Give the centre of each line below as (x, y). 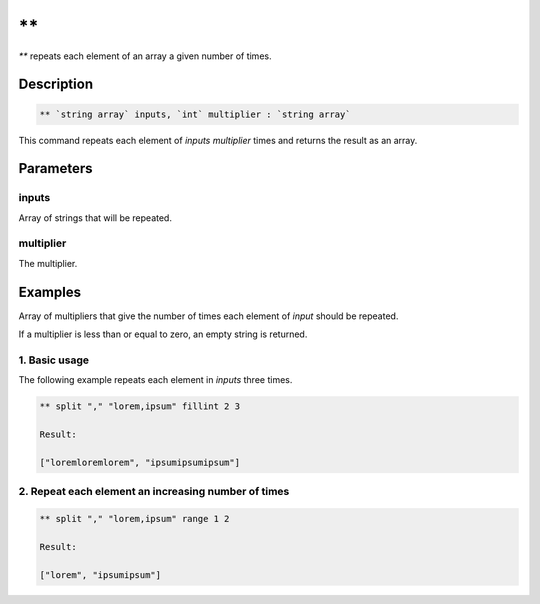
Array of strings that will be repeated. (95, 217)
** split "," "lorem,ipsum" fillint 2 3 (139, 406)
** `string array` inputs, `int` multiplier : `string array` (195, 114)
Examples (50, 291)
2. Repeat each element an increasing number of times (154, 492)
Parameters (55, 168)
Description (56, 84)
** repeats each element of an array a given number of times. (145, 56)
